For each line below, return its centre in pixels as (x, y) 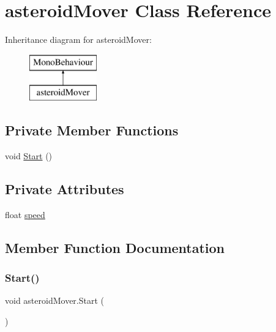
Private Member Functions (92, 130)
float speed (25, 214)
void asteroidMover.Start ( (54, 300)
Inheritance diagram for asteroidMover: (78, 40)
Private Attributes (65, 189)
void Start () (29, 156)
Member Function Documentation (115, 247)
